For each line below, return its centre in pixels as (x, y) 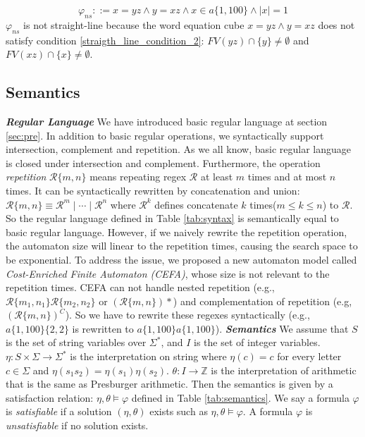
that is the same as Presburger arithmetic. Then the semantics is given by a (169, 384)
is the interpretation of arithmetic (284, 370)
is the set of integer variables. (257, 342)
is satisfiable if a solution (59, 411)
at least (217, 177)
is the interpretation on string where (148, 356)
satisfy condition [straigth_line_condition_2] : (105, 40)
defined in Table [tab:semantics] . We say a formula (240, 397)
